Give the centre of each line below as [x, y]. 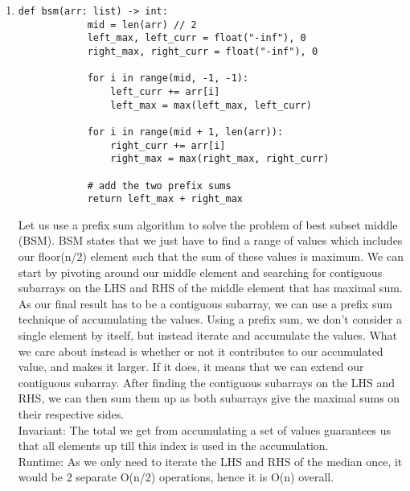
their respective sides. [71, 413]
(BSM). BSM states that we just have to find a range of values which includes [210, 240]
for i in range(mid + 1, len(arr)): [185, 132]
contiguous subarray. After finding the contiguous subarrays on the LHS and [207, 382]
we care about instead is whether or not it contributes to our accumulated [201, 351]
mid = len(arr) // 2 [142, 25]
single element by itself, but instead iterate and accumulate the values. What [208, 335]
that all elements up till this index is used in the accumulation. [173, 446]
